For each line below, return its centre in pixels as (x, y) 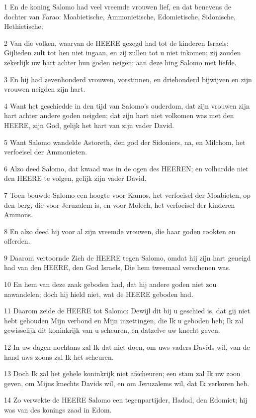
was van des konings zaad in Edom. (58, 410)
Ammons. (19, 214)
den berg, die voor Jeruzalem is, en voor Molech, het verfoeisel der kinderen (120, 205)
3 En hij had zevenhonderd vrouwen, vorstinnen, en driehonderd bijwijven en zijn (128, 79)
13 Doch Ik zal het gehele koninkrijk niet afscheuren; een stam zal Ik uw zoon (122, 373)
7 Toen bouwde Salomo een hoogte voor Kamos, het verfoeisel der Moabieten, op (128, 195)
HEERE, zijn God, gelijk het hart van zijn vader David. (89, 125)
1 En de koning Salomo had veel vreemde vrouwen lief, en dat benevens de (118, 6)
